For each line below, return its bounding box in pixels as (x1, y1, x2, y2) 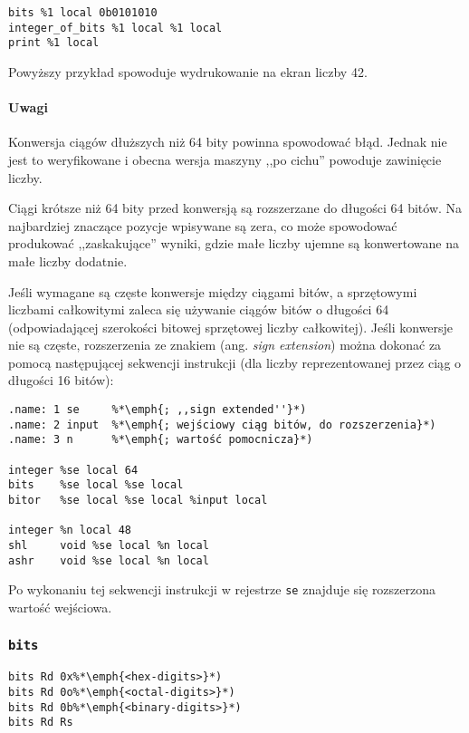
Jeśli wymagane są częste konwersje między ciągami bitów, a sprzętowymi (8, 282, 417, 301)
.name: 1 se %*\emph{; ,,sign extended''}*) (8, 403, 307, 417)
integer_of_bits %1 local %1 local (8, 21, 223, 34)
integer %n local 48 (8, 524, 132, 537)
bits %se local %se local (8, 478, 184, 492)
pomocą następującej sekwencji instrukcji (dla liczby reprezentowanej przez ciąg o (8, 352, 462, 371)
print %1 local (8, 36, 100, 50)
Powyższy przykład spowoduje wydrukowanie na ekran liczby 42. (8, 62, 368, 81)
